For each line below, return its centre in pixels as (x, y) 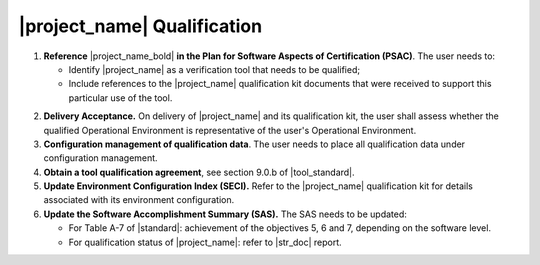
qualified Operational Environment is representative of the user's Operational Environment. (230, 130)
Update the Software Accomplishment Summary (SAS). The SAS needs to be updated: (225, 214)
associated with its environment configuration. (139, 200)
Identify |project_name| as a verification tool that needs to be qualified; (214, 69)
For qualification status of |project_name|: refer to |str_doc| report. (205, 242)
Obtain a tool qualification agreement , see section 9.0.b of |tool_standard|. (199, 172)
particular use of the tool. (120, 97)
